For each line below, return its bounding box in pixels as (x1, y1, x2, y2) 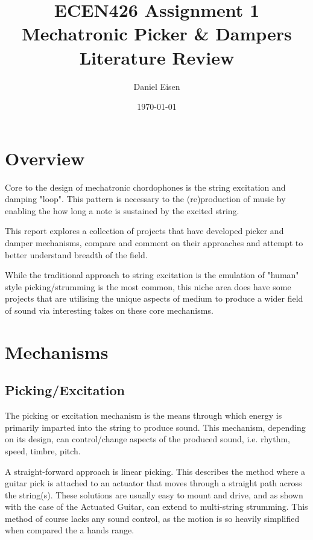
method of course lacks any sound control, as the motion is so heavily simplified (5, 512, 300, 524)
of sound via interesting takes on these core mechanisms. (5, 303, 213, 316)
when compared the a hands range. (5, 524, 134, 536)
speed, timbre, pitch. (5, 444, 81, 457)
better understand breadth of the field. (5, 248, 148, 261)
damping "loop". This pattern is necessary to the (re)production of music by (5, 192, 286, 205)
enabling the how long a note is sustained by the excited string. (5, 204, 239, 217)
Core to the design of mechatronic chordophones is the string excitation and (5, 180, 286, 193)
